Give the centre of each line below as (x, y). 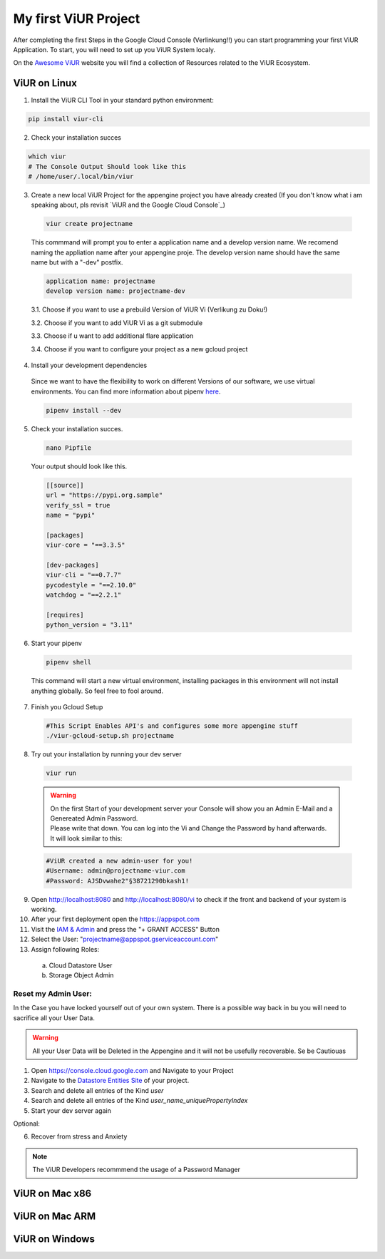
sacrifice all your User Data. (54, 1018)
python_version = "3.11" (89, 625)
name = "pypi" (71, 515)
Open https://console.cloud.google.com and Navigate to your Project (132, 1070)
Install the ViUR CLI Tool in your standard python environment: (122, 101)
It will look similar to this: (86, 838)
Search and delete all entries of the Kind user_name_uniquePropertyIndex (139, 1101)
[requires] (65, 615)
